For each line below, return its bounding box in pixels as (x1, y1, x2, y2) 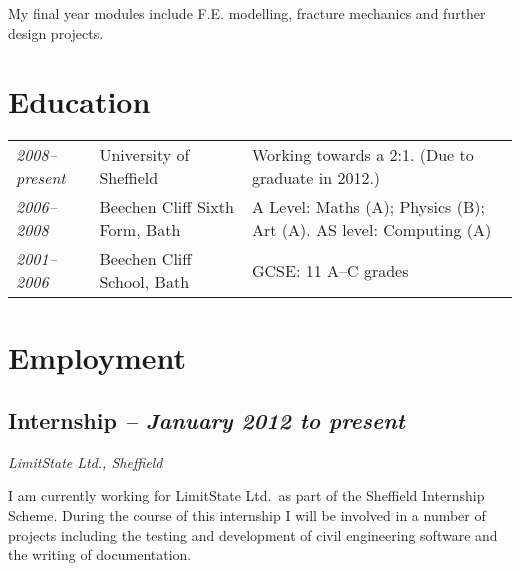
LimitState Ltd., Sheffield (8, 451, 163, 472)
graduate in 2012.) (252, 166, 381, 190)
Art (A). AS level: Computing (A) (252, 218, 492, 242)
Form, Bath (99, 218, 181, 242)
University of (99, 143, 190, 167)
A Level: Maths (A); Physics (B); (252, 195, 485, 219)
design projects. (8, 22, 104, 43)
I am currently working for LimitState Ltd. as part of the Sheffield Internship (8, 485, 485, 506)
